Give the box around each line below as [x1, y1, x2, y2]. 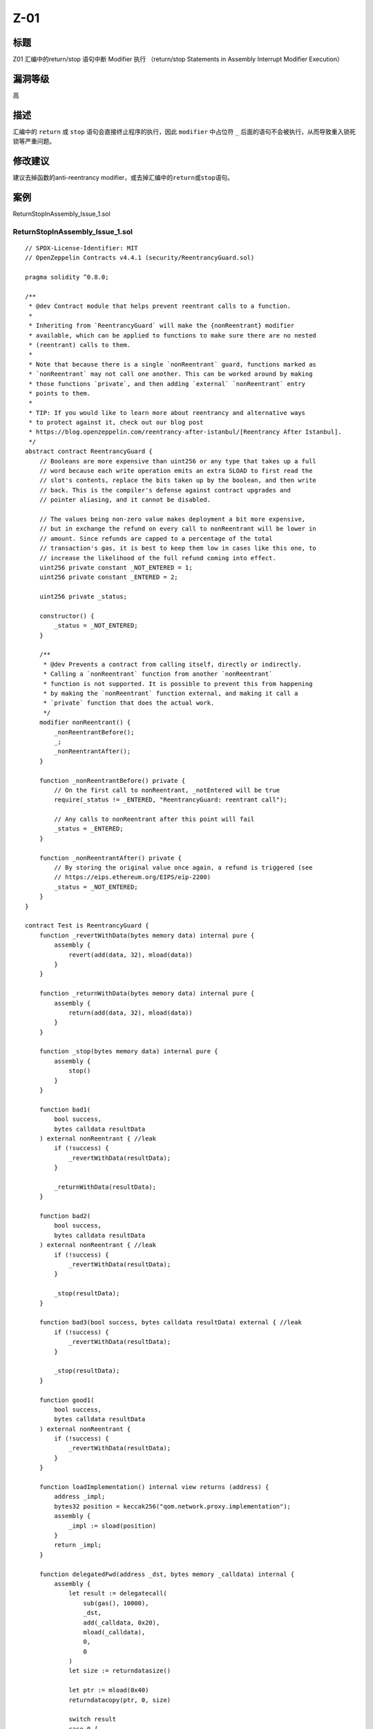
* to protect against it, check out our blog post [28, 418, 204, 427]
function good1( [39, 1396, 95, 1404]
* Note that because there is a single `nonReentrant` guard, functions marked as [28, 360, 317, 368]
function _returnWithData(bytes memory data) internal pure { [39, 990, 255, 997]
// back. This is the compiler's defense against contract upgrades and [39, 486, 291, 494]
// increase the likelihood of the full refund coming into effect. [39, 554, 276, 562]
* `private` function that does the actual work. [43, 699, 215, 707]
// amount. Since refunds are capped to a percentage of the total [39, 535, 273, 542]
